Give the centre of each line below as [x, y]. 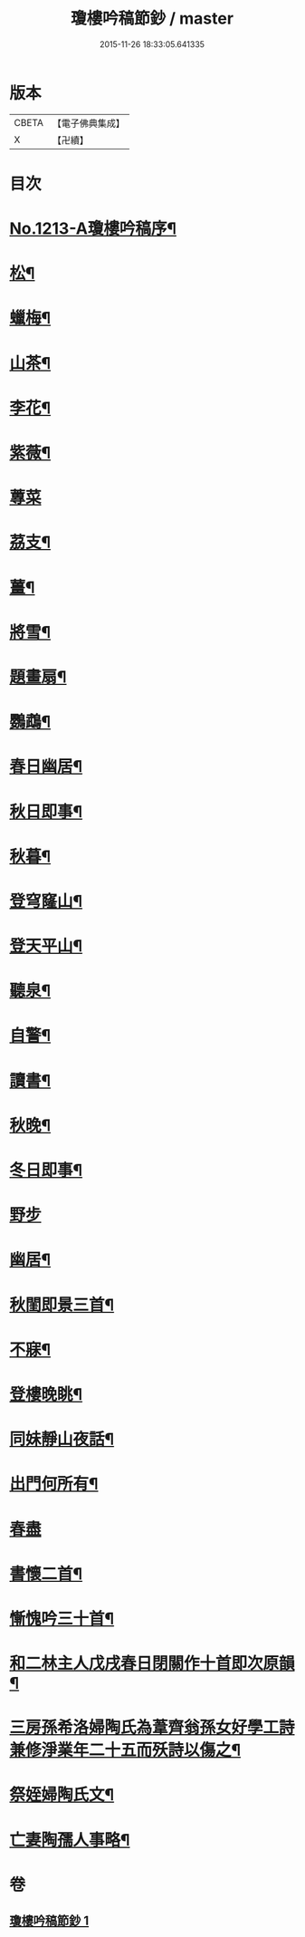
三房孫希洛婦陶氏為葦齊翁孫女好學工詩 [152, 1728]
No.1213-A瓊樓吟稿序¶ [93, 229]
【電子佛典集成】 [88, 123]
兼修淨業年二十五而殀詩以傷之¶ [125, 1750]
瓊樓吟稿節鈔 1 [49, 1921]
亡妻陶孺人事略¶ [70, 1840]
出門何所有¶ [54, 1484]
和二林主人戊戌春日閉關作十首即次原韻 [152, 1664]
